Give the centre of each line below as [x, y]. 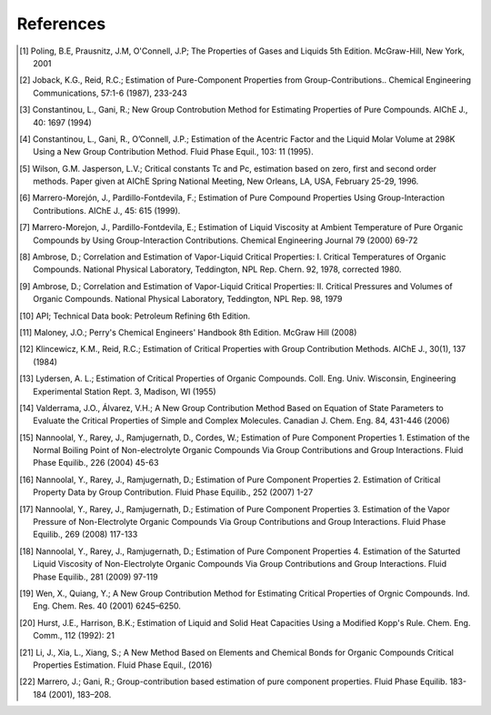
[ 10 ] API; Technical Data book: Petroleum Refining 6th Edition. [135, 316]
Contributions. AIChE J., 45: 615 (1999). [107, 210]
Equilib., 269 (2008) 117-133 [85, 534]
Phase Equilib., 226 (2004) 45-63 [96, 463]
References [61, 24]
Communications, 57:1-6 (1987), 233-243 [110, 93]
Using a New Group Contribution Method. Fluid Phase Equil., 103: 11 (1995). [173, 152]
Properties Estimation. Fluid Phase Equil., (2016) [123, 665]
